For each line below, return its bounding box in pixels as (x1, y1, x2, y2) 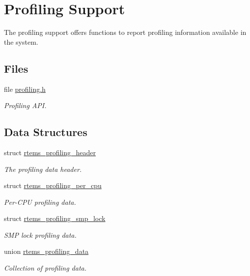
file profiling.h (4, 83, 46, 94)
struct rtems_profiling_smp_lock (4, 213, 106, 223)
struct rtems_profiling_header (4, 147, 96, 157)
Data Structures (4, 124, 87, 139)
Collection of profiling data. (4, 263, 87, 273)
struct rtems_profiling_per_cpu (4, 180, 102, 191)
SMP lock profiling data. (4, 229, 77, 240)
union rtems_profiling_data (4, 246, 89, 256)
